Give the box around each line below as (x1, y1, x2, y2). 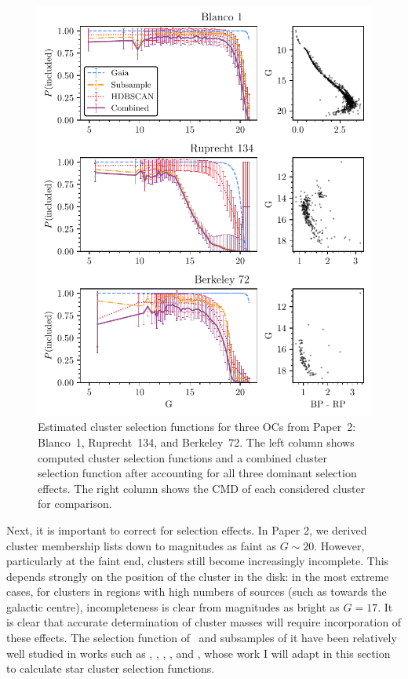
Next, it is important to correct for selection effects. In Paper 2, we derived (6, 521, 367, 538)
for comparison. (38, 495, 112, 512)
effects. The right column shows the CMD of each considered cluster (38, 480, 366, 496)
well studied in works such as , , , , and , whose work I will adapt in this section (6, 644, 391, 661)
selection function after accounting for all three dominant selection (38, 465, 357, 481)
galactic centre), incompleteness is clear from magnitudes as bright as (6, 598, 340, 615)
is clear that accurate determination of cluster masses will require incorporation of (6, 614, 402, 630)
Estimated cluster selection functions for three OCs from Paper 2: (38, 418, 356, 435)
